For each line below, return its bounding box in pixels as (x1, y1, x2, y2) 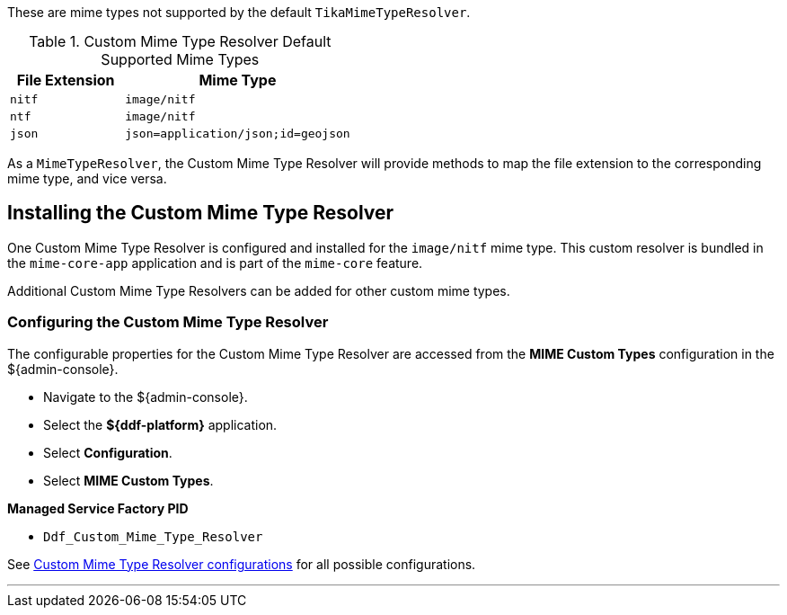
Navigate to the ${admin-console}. (43, 388, 248, 405)
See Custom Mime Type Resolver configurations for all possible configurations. (7, 556, 476, 572)
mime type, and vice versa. (7, 171, 167, 186)
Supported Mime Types (101, 50, 260, 68)
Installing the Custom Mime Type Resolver (7, 201, 394, 225)
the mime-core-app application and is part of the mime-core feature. (7, 254, 423, 271)
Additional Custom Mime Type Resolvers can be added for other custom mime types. (7, 282, 510, 299)
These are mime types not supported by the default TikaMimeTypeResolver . (7, 4, 471, 20)
